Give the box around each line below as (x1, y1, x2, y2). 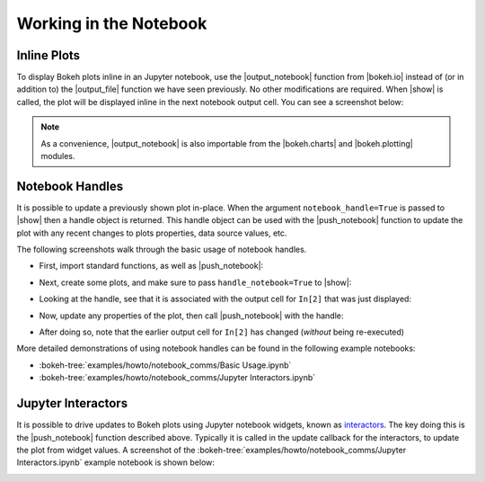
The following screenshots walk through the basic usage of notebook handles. (16, 244, 307, 255)
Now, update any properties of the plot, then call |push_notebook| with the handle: (39, 310, 344, 321)
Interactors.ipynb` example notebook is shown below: (16, 457, 216, 468)
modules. (40, 151, 75, 162)
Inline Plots (16, 48, 81, 63)
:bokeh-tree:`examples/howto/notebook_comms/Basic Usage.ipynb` (39, 360, 292, 370)
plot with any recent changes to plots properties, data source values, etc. (16, 228, 287, 238)
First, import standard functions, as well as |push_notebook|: (39, 261, 264, 272)
